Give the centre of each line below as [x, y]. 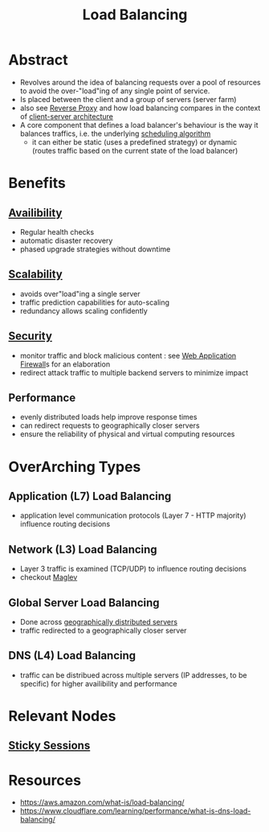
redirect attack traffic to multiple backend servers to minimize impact [134, 372]
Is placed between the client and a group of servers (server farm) [128, 99]
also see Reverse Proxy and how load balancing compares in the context [140, 108]
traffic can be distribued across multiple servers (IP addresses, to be [133, 675]
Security [30, 336]
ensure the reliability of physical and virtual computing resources [127, 434]
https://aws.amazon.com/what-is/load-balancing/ [102, 802]
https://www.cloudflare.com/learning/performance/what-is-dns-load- [135, 811]
